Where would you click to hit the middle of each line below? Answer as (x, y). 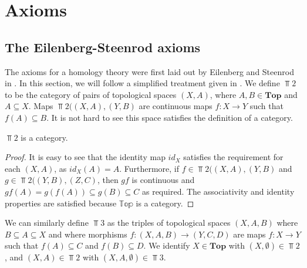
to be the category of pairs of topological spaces (91, 94)
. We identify (167, 245)
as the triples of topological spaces (169, 223)
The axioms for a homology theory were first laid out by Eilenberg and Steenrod (149, 71)
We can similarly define (47, 223)
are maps (249, 234)
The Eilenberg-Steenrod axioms (103, 47)
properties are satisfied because (61, 203)
